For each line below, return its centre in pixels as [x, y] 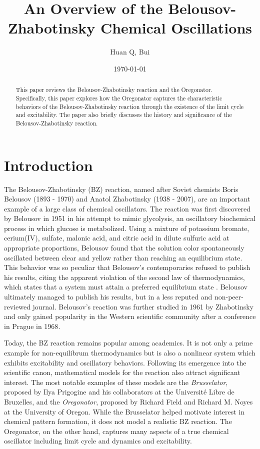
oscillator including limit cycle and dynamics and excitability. [98, 441]
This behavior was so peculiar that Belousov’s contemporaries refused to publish [127, 267]
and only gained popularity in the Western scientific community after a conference [130, 316]
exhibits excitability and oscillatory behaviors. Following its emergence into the [125, 362]
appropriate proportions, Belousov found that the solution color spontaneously [124, 248]
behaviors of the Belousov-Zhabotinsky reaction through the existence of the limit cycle [130, 106]
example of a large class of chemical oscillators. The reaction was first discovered [127, 208]
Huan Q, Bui [130, 52]
